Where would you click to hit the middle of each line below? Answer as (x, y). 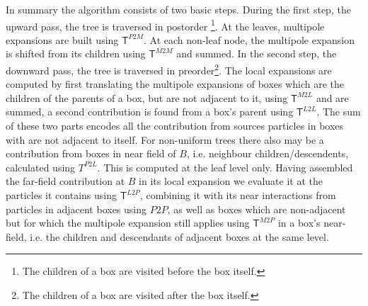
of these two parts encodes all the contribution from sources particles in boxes (175, 126)
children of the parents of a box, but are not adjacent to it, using (147, 97)
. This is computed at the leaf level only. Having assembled (225, 167)
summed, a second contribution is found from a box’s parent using (150, 112)
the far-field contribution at (65, 181)
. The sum (339, 112)
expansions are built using (62, 39)
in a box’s (299, 223)
